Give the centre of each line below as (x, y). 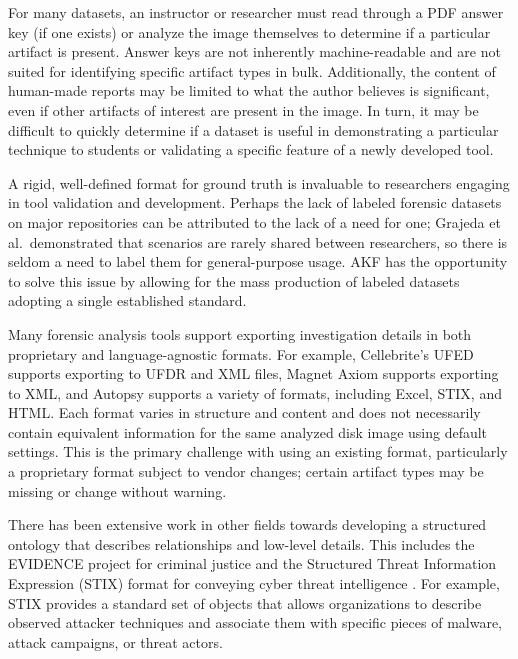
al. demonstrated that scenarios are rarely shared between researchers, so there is (258, 241)
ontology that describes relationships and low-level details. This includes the (241, 543)
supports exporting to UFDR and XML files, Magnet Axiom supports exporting (253, 373)
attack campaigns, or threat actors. (115, 641)
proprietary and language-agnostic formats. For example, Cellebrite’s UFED (241, 353)
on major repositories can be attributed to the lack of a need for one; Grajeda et (254, 221)
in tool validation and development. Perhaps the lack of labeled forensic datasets (255, 202)
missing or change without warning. (117, 490)
